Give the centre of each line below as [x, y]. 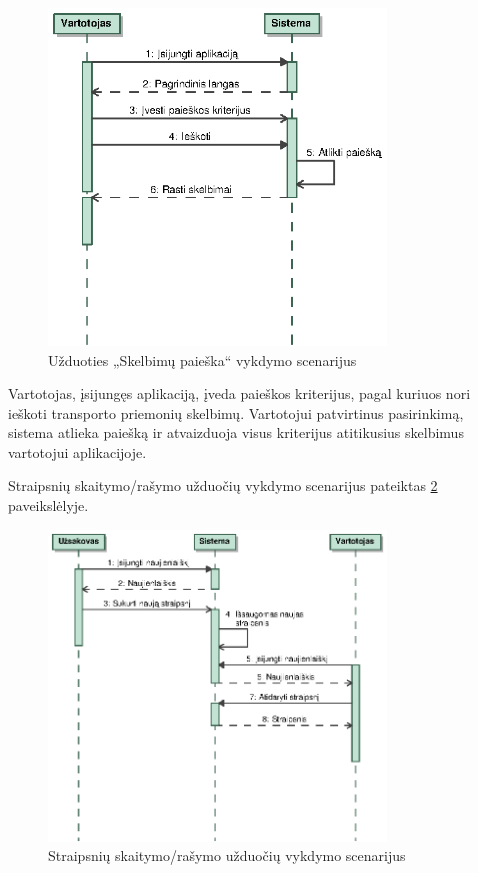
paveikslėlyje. [48, 505]
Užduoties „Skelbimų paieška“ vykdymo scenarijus [202, 359]
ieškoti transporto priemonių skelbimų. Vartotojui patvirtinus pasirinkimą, [236, 412]
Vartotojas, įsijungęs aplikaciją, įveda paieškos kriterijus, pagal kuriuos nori [239, 393]
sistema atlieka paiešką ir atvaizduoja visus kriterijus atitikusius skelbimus [236, 432]
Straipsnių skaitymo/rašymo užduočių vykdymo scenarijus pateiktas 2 [223, 485]
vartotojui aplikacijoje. [77, 451]
